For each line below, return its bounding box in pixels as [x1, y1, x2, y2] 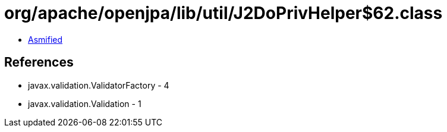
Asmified [28, 34, 63, 45]
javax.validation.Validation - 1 [28, 98, 141, 109]
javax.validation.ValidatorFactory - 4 [28, 80, 169, 90]
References [4, 55, 74, 70]
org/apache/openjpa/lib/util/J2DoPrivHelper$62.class [4, 3, 443, 23]
